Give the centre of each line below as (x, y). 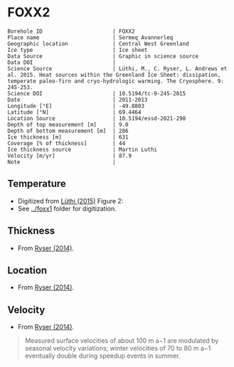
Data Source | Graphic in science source (103, 56)
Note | (62, 162)
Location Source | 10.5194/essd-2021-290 (97, 118)
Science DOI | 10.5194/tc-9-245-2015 (97, 93)
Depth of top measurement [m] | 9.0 (68, 124)
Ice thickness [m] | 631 (68, 137)
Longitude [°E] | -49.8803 (76, 106)
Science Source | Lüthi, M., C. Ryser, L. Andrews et (117, 68)
